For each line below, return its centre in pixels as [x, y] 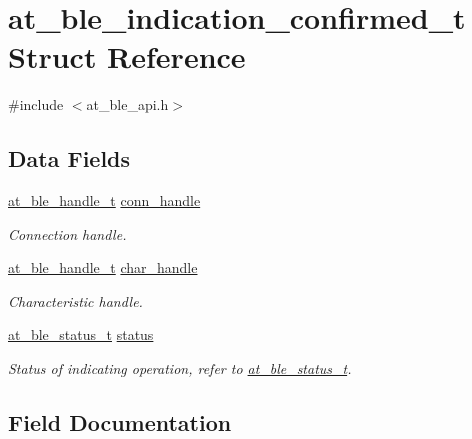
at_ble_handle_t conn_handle [104, 200]
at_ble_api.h [127, 104]
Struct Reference [127, 56]
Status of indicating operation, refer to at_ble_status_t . [180, 368]
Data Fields [69, 158]
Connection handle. [67, 233]
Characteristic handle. [75, 300]
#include [36, 104]
